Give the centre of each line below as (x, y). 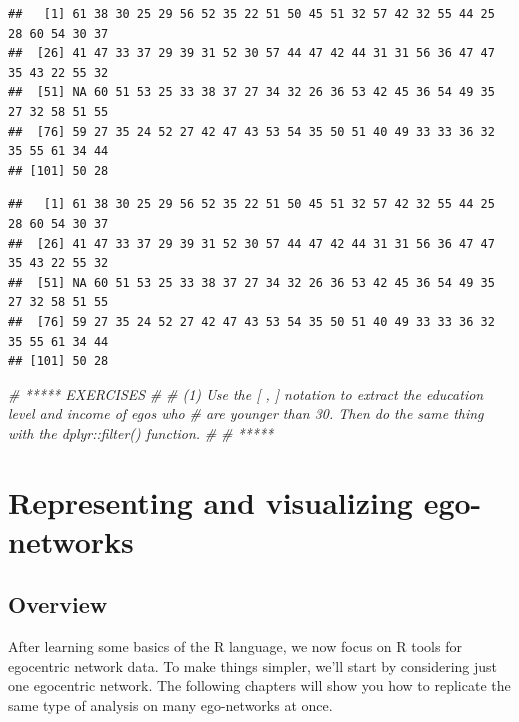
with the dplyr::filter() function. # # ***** (141, 432)
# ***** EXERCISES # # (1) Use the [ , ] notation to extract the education (246, 393)
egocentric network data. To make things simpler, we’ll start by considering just (253, 665)
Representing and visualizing (210, 501)
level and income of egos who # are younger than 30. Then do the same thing (246, 413)
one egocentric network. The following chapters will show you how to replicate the (259, 685)
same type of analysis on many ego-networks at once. (170, 705)
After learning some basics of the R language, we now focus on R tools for (235, 646)
